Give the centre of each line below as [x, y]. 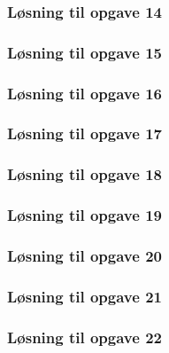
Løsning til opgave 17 [84, 133]
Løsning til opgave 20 [84, 255]
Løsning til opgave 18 [84, 174]
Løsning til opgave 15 [84, 52]
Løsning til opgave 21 [84, 296]
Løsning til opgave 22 [84, 337]
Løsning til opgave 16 [84, 93]
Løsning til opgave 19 [84, 215]
